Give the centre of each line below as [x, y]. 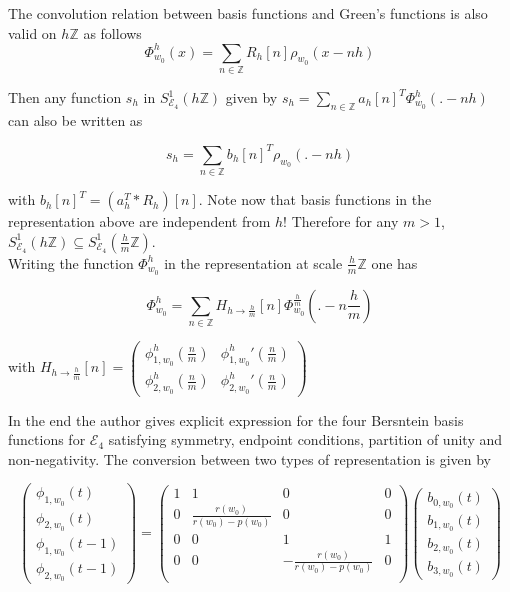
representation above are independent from [139, 221]
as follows [112, 32]
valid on [32, 32]
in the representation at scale [253, 262]
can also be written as [75, 119]
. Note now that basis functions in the [315, 199]
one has [394, 262]
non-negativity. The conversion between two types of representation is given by [250, 458]
